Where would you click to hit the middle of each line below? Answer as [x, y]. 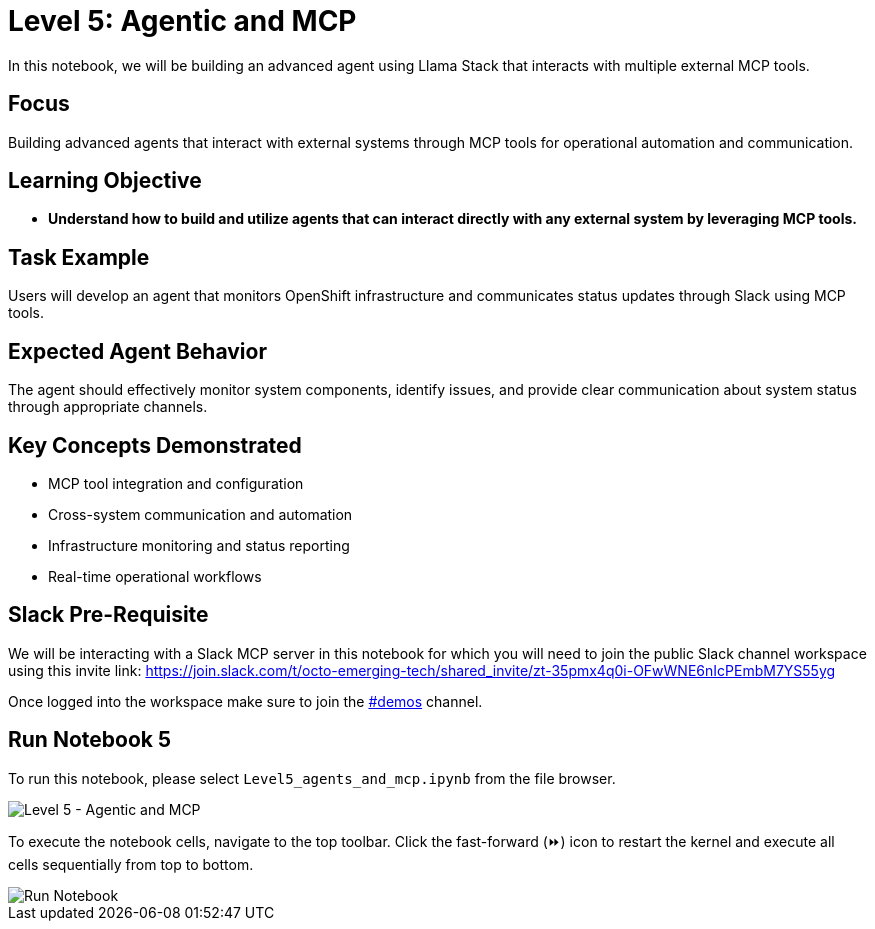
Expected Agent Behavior [137, 351]
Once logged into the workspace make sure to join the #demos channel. [245, 701]
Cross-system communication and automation [200, 514]
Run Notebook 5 [90, 740]
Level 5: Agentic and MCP [182, 21]
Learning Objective [105, 181]
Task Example [79, 257]
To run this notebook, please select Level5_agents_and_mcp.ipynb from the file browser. [312, 778]
